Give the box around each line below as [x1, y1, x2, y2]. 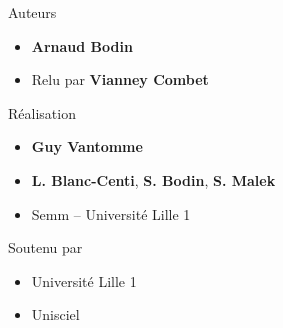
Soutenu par [8, 237, 83, 258]
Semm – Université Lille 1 [31, 203, 191, 224]
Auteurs [8, 2, 57, 22]
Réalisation [8, 102, 76, 123]
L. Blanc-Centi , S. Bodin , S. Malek [31, 169, 276, 190]
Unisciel [31, 304, 80, 325]
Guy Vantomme [31, 136, 143, 157]
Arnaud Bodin [31, 35, 133, 56]
